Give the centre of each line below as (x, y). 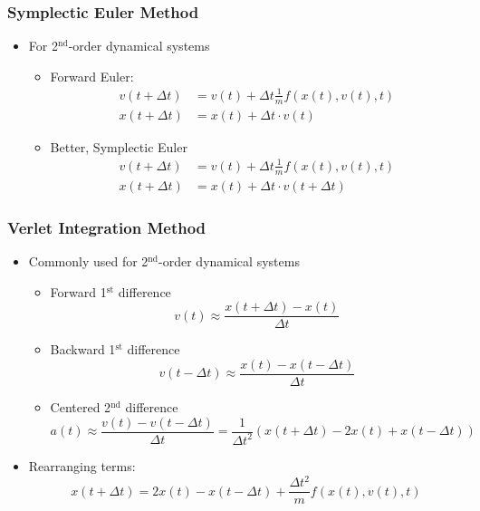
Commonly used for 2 (88, 261)
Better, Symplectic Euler (119, 146)
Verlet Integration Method (107, 227)
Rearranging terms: (82, 465)
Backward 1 (83, 349)
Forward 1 (78, 291)
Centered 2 (81, 406)
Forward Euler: (92, 76)
